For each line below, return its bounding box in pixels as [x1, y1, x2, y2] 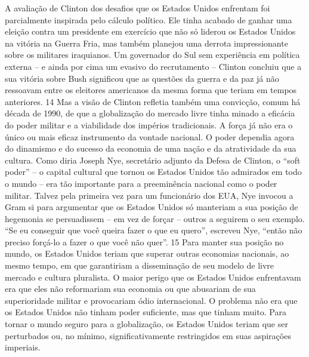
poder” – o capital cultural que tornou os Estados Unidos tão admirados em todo [5, 165, 302, 178]
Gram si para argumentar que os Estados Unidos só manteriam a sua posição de [5, 201, 298, 213]
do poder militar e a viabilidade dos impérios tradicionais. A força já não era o [5, 118, 293, 131]
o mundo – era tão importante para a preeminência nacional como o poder [5, 177, 277, 189]
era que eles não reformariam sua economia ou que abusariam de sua [5, 282, 256, 295]
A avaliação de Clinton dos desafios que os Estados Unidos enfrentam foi [5, 2, 270, 14]
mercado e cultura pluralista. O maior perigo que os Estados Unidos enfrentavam [5, 270, 301, 283]
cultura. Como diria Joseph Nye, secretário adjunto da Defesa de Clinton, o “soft [5, 153, 301, 166]
